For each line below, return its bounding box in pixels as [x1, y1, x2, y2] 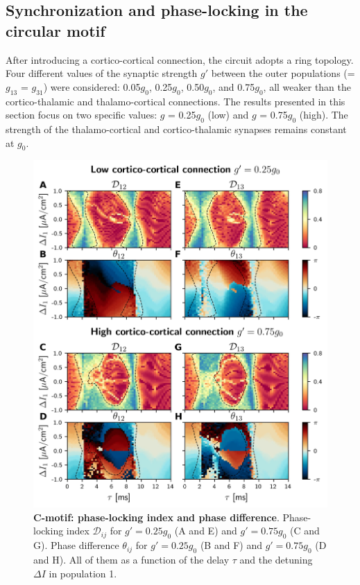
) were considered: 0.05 [43, 79, 141, 94]
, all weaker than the [263, 79, 352, 94]
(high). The [299, 107, 348, 122]
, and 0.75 [212, 79, 255, 94]
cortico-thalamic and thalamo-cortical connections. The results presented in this [6, 94, 345, 108]
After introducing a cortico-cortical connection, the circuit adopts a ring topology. [6, 52, 354, 67]
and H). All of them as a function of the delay [33, 552, 230, 566]
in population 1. [49, 566, 117, 580]
